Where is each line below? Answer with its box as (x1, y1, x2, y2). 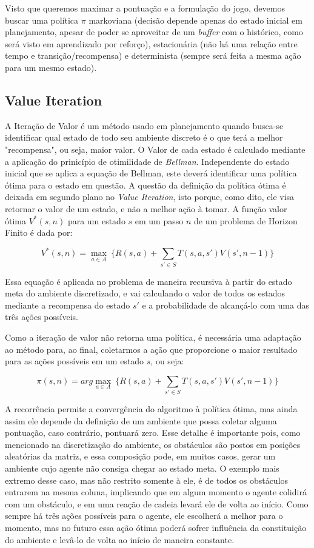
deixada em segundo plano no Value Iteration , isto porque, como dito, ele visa (5, 190, 295, 203)
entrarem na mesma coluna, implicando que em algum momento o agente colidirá (5, 486, 307, 498)
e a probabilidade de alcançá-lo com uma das (142, 298, 309, 311)
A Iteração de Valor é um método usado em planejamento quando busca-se (5, 119, 284, 132)
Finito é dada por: (5, 226, 73, 239)
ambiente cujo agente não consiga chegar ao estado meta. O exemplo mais (5, 461, 279, 474)
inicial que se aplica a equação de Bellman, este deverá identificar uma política (5, 167, 297, 179)
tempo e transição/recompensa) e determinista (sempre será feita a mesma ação (5, 49, 301, 62)
